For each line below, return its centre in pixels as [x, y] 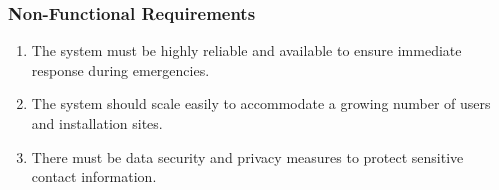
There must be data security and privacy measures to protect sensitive [247, 156]
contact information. [94, 176]
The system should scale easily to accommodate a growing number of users [261, 103]
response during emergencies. [120, 69]
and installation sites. [97, 123]
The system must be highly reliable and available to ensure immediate [246, 50]
